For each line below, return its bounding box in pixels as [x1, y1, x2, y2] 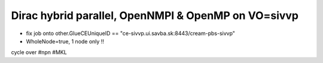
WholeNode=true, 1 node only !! [26, 37, 105, 45]
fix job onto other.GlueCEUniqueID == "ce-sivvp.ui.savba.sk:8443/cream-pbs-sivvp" [26, 30, 236, 37]
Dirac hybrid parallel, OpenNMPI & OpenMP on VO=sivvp [11, 9, 299, 22]
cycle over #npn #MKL [11, 49, 67, 56]
